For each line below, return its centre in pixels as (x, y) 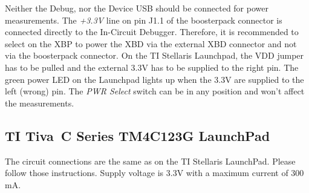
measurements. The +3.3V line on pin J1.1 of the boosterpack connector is (144, 20)
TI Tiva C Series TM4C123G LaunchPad (138, 135)
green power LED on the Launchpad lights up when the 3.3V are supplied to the (154, 79)
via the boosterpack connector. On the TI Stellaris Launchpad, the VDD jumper (154, 55)
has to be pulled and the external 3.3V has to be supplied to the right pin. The (152, 67)
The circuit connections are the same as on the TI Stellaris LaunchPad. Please (150, 161)
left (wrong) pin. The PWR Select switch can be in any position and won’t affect (155, 91)
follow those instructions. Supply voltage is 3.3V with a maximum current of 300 (154, 173)
